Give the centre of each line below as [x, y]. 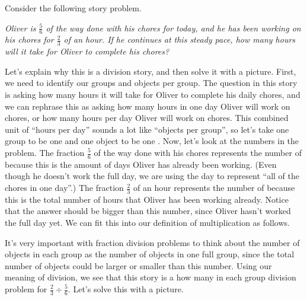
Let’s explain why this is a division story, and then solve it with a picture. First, [151, 71]
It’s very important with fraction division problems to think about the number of [152, 242]
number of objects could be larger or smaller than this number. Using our [138, 265]
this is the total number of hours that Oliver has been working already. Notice [147, 199]
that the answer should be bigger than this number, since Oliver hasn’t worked [148, 211]
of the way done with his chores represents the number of [198, 152]
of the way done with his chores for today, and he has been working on [173, 28]
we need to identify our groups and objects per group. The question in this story [151, 83]
